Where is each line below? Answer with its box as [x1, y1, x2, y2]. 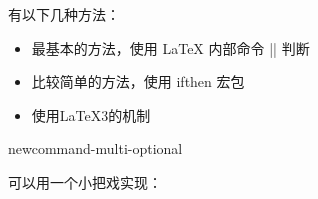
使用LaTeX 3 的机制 [31, 104, 151, 125]
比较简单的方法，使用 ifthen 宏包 [31, 71, 245, 92]
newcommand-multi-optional [8, 138, 183, 159]
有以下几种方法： [8, 4, 120, 24]
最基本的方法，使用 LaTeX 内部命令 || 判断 [31, 37, 310, 58]
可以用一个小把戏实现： [8, 171, 162, 192]
